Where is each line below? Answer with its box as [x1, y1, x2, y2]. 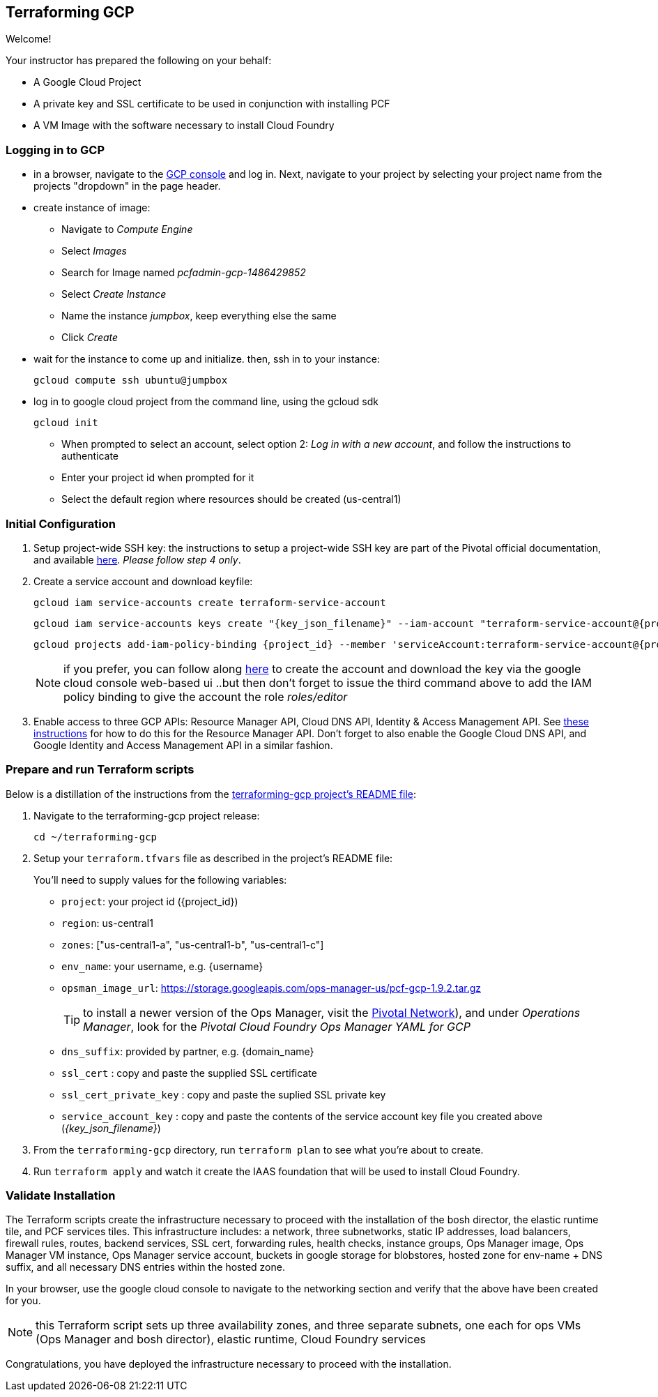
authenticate [61, 450, 119, 462]
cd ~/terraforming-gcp [33, 831, 158, 843]
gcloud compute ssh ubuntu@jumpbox [33, 375, 228, 386]
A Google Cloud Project [33, 76, 141, 89]
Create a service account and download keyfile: [33, 575, 253, 587]
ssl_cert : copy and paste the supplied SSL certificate [61, 1066, 317, 1079]
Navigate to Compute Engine [61, 223, 193, 236]
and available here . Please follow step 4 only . [33, 553, 241, 566]
